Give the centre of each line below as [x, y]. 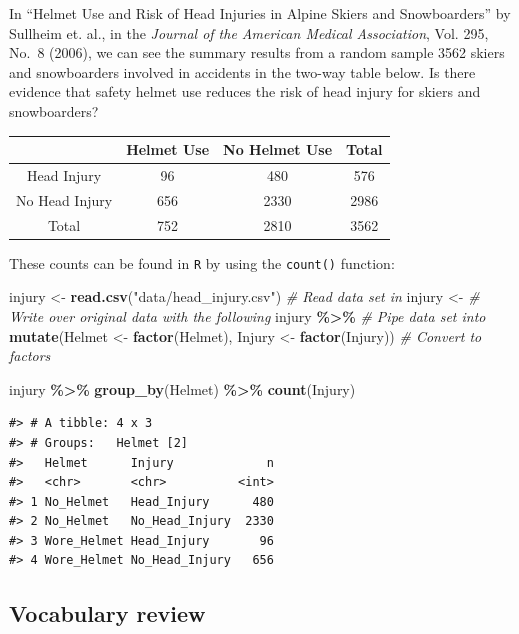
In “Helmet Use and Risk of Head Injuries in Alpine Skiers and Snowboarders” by [260, 13]
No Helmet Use [278, 149]
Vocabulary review [107, 613]
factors [30, 355]
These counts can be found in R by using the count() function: [202, 262]
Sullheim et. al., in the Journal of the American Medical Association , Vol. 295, [249, 32]
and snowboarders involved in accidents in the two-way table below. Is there [242, 71]
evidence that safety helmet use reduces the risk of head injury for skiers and [245, 91]
